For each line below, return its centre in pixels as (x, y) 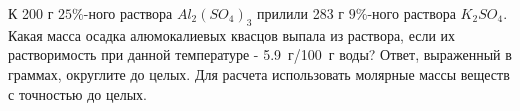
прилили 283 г (301, 13)
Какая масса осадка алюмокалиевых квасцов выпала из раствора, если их (232, 34)
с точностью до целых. (77, 93)
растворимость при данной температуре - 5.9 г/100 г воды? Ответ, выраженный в (260, 54)
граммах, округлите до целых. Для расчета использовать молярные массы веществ (259, 73)
